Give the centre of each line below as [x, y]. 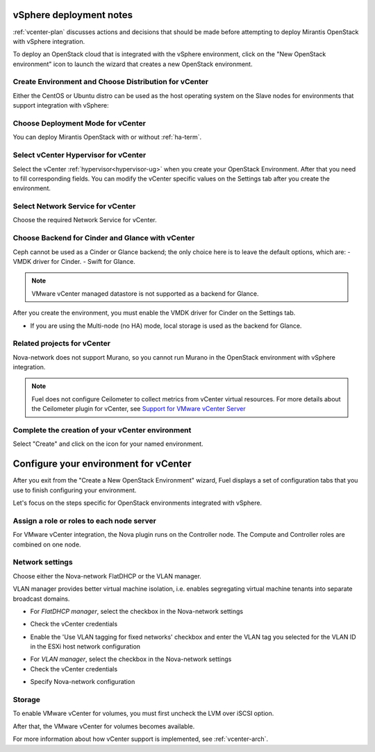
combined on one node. [47, 544]
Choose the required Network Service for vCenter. [85, 220]
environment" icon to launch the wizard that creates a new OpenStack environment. [133, 64]
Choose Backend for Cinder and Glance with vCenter [104, 238]
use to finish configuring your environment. [75, 490]
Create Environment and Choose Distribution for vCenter [110, 82]
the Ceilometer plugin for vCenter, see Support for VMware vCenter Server [139, 409]
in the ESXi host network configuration [85, 646]
